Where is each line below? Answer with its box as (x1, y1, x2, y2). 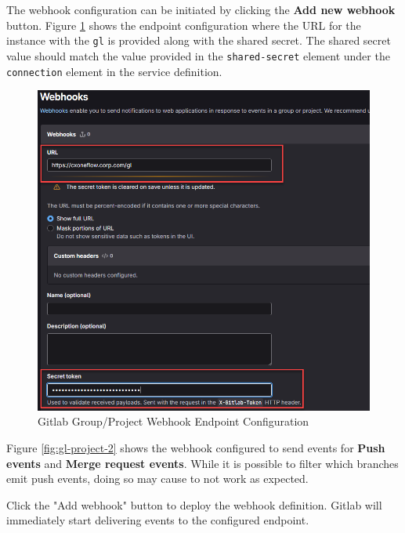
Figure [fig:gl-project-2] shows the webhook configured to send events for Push (6, 439, 385, 455)
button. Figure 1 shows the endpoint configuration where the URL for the (6, 16, 361, 33)
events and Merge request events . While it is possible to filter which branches (6, 455, 399, 471)
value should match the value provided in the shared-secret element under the (6, 47, 390, 63)
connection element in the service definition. (6, 63, 222, 79)
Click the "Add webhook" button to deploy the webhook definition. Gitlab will (6, 496, 382, 513)
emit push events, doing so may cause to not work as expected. (6, 470, 309, 487)
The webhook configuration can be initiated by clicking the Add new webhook (6, 2, 396, 17)
